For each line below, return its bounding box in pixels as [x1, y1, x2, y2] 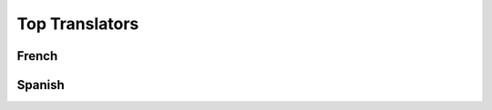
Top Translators [16, 14, 139, 34]
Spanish [16, 77, 65, 93]
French [16, 48, 58, 64]
